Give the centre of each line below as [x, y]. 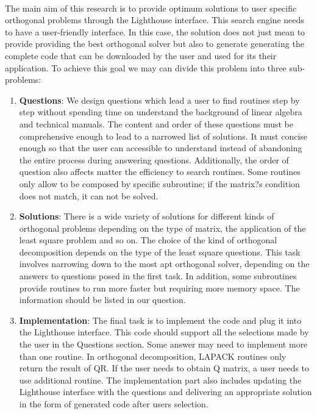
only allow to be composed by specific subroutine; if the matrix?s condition [159, 183]
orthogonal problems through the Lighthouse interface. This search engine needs [155, 20]
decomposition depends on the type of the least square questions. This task [160, 252]
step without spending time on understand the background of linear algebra [161, 112]
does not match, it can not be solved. [89, 195]
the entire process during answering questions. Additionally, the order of [154, 159]
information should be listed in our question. [102, 300]
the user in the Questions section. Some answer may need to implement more [163, 344]
